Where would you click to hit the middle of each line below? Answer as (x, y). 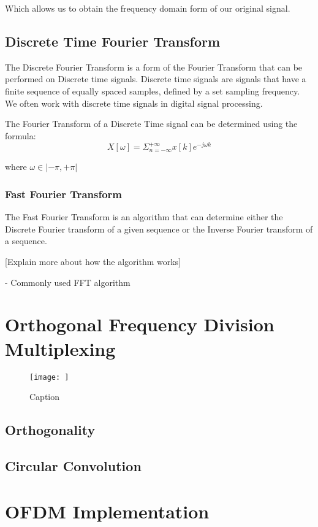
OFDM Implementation (107, 511)
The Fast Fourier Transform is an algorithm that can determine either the (144, 217)
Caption (45, 397)
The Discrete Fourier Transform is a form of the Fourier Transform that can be (154, 67)
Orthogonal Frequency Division (140, 324)
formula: (21, 135)
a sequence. (26, 241)
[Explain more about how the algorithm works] (93, 262)
